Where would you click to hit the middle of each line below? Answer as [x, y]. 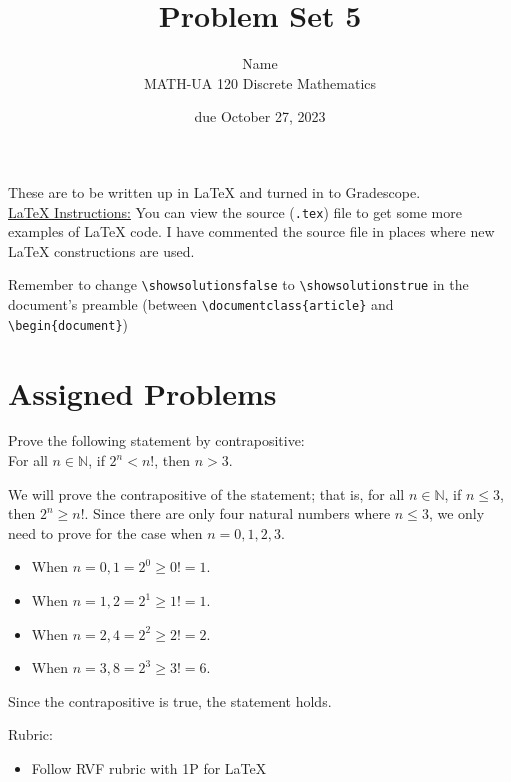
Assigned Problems [142, 392]
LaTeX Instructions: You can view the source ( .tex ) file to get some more [235, 211]
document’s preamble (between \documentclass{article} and [201, 304]
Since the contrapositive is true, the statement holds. [170, 700]
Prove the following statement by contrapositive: [156, 440]
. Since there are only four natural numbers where [237, 513]
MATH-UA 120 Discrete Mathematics [260, 82]
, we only [456, 513]
